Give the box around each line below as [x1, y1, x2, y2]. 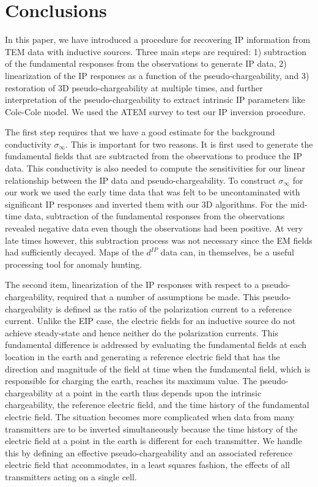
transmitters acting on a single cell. [5, 470, 137, 483]
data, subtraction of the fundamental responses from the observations [24, 210, 285, 222]
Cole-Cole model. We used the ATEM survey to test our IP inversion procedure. [5, 105, 306, 118]
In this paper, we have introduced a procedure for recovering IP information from [5, 33, 311, 46]
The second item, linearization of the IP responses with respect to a [5, 278, 259, 291]
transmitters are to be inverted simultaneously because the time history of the [5, 422, 298, 435]
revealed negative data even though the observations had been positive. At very [5, 222, 303, 235]
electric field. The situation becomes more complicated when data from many [5, 410, 295, 423]
